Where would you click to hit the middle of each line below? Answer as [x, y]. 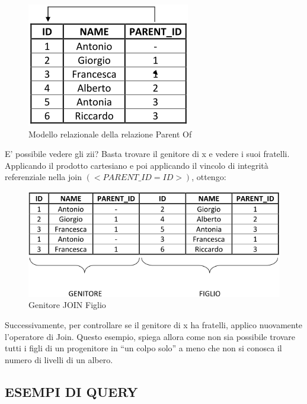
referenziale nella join [43, 177]
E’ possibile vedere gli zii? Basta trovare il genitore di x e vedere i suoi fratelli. [147, 154]
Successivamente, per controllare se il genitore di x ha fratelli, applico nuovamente [154, 324]
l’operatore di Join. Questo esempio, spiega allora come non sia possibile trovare [150, 336]
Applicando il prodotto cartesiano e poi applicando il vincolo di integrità [137, 165]
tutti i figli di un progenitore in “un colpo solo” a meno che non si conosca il [143, 348]
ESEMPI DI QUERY [71, 391]
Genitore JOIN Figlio [67, 305]
